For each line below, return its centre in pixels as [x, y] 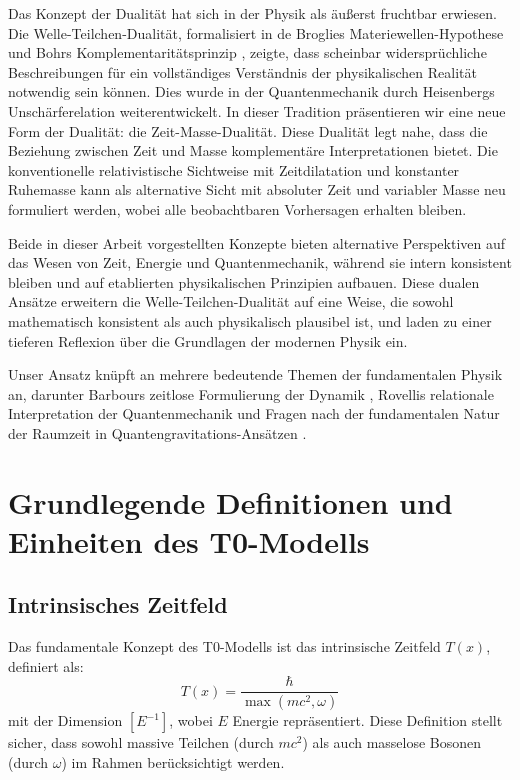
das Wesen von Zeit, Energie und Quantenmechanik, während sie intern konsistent [260, 262]
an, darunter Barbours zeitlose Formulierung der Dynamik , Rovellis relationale [251, 393]
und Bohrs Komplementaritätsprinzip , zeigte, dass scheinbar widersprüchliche [247, 52]
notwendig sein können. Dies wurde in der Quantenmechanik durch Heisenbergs [251, 91]
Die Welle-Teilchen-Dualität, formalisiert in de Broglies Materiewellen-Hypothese [256, 32]
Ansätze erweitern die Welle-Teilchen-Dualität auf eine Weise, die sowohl [231, 301]
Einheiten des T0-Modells [189, 540]
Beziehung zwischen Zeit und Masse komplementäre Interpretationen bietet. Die [253, 150]
